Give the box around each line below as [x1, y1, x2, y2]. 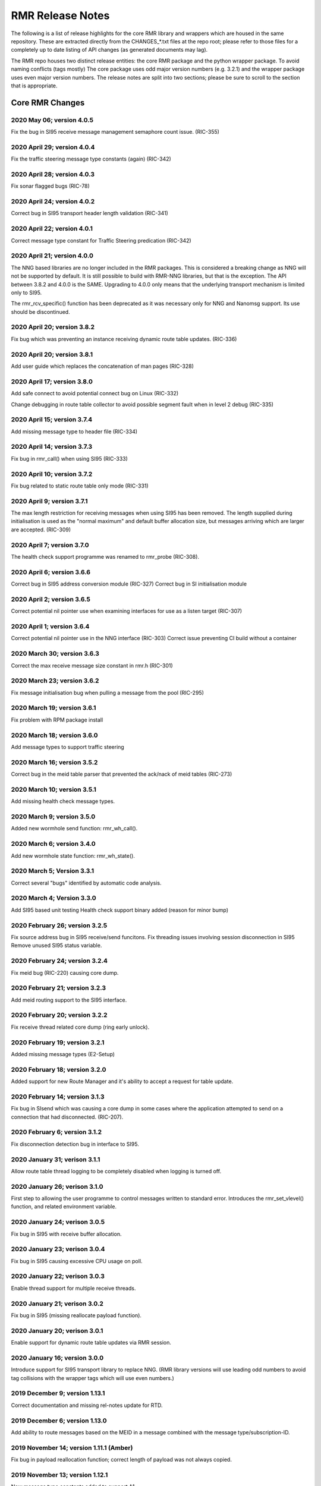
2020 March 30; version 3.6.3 [11, 650, 99, 658]
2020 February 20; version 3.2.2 [11, 1011, 108, 1019]
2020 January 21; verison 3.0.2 [11, 1299, 104, 1308]
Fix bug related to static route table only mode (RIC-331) [11, 482, 149, 489]
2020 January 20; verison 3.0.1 [11, 1326, 103, 1334]
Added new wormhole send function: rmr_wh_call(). [11, 825, 138, 832]
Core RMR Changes [11, 97, 85, 108]
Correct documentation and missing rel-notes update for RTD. [11, 1402, 163, 1409]
